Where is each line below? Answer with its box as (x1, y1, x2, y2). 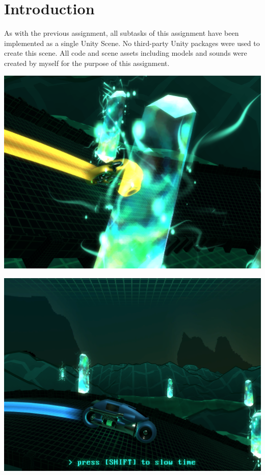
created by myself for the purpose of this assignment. (4, 57, 170, 68)
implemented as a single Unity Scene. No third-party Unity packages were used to (4, 37, 260, 48)
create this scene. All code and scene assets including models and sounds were (4, 48, 247, 58)
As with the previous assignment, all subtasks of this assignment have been (4, 28, 239, 38)
